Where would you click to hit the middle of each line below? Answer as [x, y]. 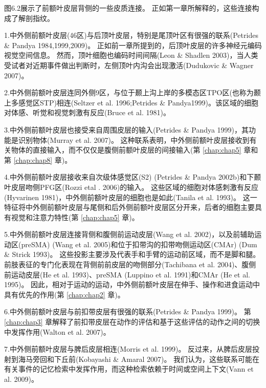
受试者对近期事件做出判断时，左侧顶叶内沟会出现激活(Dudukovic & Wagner [129, 65]
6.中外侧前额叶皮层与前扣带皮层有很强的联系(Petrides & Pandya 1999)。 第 [128, 311]
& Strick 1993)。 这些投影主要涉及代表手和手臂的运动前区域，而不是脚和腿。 [132, 254]
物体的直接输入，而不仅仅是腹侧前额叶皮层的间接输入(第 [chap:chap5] [126, 150]
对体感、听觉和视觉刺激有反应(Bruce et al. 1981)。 [87, 112]
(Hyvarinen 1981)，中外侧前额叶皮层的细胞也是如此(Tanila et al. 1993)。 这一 [131, 197]
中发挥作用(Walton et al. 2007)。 [57, 331]
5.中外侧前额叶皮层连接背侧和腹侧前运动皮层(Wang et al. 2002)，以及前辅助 [129, 234]
